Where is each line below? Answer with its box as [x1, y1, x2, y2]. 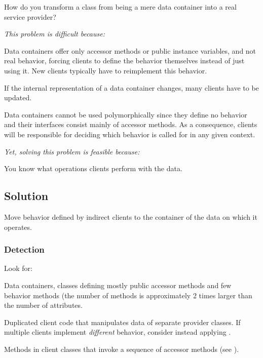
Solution [4, 188, 49, 204]
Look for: [4, 263, 32, 273]
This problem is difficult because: [4, 28, 105, 39]
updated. [4, 92, 32, 103]
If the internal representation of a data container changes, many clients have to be [4, 82, 259, 93]
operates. [4, 221, 32, 232]
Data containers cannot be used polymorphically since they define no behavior [4, 109, 247, 120]
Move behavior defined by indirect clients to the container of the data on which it [4, 211, 257, 222]
